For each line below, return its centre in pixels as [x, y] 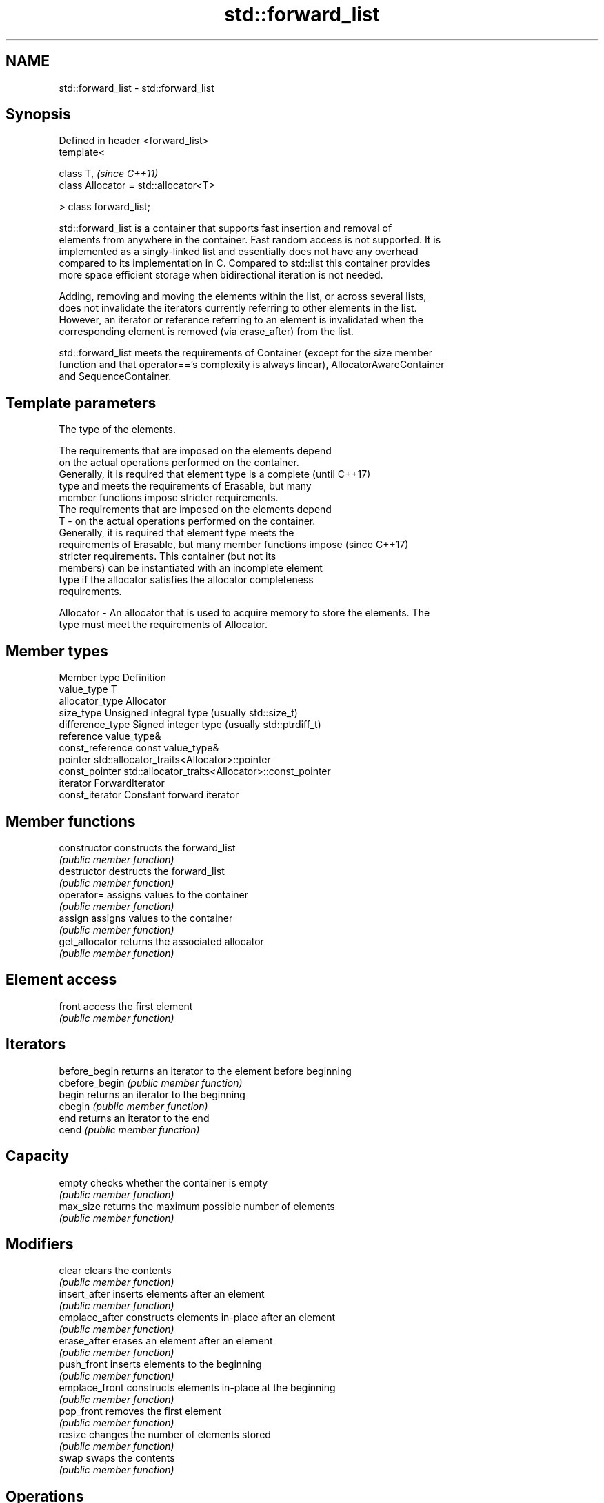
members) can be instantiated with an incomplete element [191, 568]
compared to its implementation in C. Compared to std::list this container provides [244, 263]
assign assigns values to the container [146, 918]
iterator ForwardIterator [112, 783]
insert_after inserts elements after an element [162, 1294]
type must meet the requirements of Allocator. [163, 625]
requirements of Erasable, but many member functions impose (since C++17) [234, 545]
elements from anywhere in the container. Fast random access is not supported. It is [250, 240]
